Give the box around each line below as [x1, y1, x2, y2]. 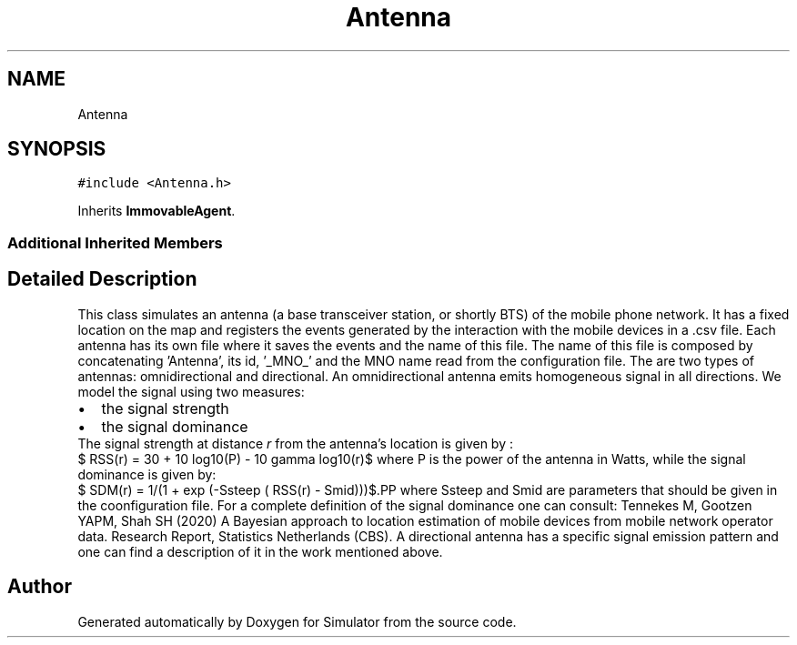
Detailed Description [7, 267, 197, 291]
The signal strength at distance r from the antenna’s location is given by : [77, 435, 513, 451]
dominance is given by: [77, 466, 217, 482]
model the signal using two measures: [77, 383, 305, 399]
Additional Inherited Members [7, 233, 223, 252]
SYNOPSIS [7, 137, 106, 161]
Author [7, 575, 72, 599]
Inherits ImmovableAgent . [77, 203, 236, 219]
